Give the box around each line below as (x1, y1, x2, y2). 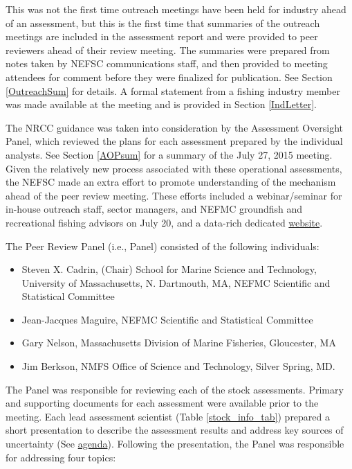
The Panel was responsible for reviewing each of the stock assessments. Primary (6, 382, 344, 396)
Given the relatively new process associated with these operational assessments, (6, 161, 342, 175)
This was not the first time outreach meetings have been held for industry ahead (6, 2, 346, 16)
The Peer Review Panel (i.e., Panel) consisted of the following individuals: (6, 238, 319, 253)
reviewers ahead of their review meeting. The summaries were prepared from (6, 42, 330, 57)
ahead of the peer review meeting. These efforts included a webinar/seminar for (6, 188, 342, 202)
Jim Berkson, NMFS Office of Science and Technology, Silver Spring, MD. (21, 359, 335, 373)
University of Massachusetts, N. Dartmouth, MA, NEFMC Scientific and (21, 275, 331, 290)
